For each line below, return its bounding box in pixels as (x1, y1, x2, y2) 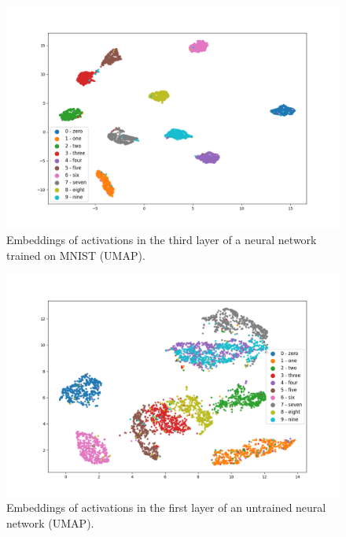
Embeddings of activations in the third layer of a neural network (6, 231, 317, 247)
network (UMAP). (6, 514, 94, 531)
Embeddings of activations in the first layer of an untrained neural (6, 499, 326, 516)
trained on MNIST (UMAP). (6, 246, 145, 263)
